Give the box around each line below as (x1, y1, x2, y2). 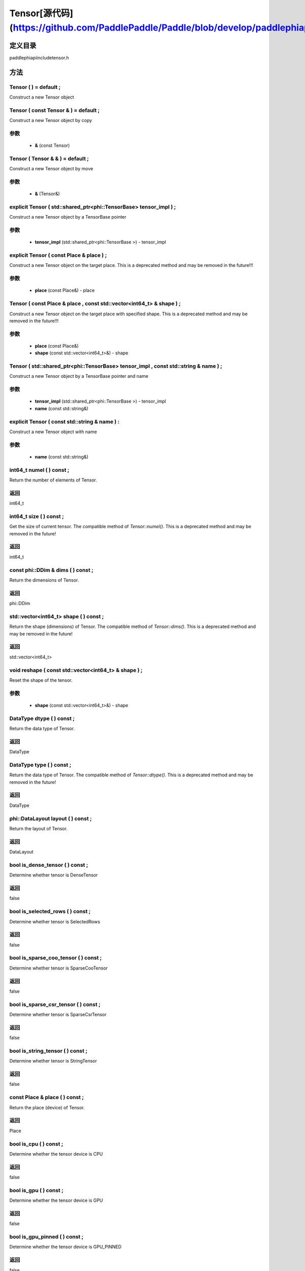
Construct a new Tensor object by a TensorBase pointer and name (9, 373, 148, 379)
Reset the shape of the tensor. (9, 677, 73, 683)
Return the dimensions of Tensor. (9, 577, 79, 583)
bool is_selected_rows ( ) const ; (9, 908, 91, 915)
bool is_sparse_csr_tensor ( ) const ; (9, 1001, 101, 1008)
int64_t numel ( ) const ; (9, 466, 70, 473)
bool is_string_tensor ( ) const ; (9, 1047, 87, 1054)
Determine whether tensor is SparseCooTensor (9, 965, 108, 971)
